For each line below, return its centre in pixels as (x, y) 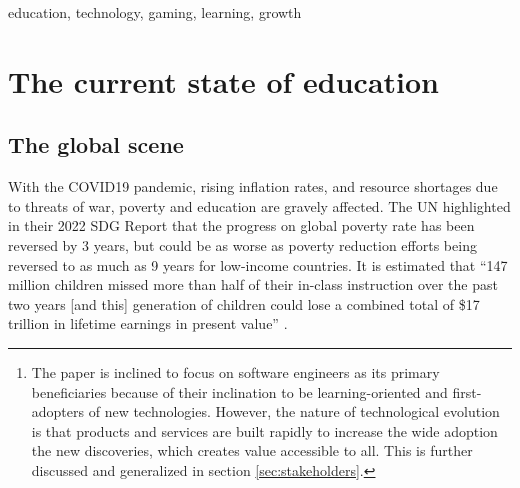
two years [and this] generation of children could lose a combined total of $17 (244, 303)
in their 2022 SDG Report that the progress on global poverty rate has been (241, 225)
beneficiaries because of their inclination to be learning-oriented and (239, 391)
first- (467, 391)
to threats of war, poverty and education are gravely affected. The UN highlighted (259, 205)
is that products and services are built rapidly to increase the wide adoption (264, 430)
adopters (58, 411)
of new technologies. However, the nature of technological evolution (294, 411)
